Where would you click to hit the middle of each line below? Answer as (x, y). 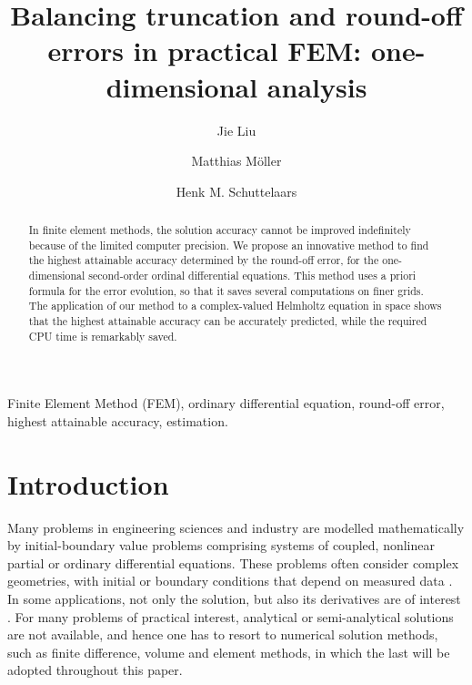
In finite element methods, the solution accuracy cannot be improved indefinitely (220, 230)
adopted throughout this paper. (95, 670)
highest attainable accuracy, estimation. (118, 420)
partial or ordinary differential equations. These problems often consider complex (233, 562)
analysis (317, 86)
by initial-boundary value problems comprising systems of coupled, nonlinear (221, 545)
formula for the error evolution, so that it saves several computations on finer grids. (226, 290)
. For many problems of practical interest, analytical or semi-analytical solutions (231, 616)
